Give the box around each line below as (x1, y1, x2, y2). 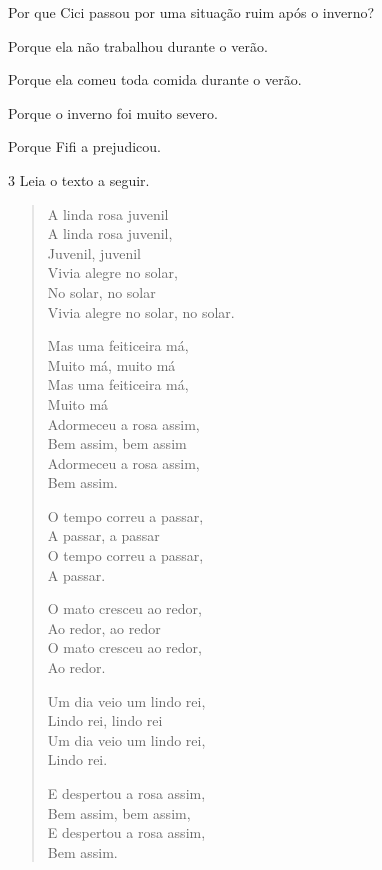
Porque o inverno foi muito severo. (8, 102, 218, 123)
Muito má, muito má (47, 354, 176, 375)
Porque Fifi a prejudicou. (8, 136, 161, 157)
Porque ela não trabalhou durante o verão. (8, 35, 268, 56)
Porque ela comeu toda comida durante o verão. (8, 69, 302, 90)
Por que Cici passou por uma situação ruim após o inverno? (8, 2, 375, 22)
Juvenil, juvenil (47, 242, 141, 263)
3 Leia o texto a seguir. (8, 169, 150, 190)
